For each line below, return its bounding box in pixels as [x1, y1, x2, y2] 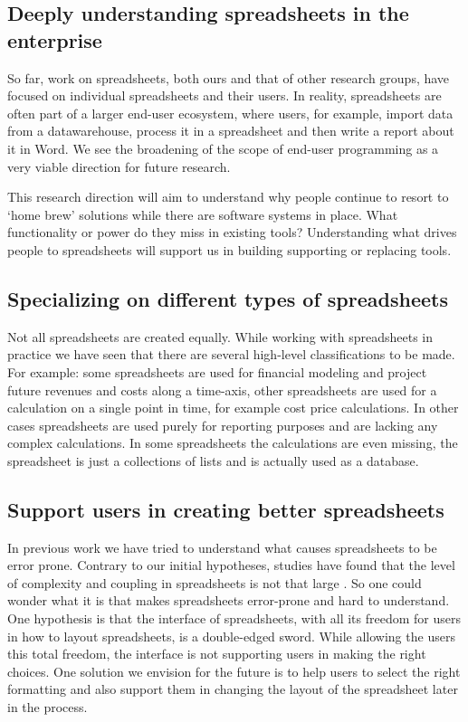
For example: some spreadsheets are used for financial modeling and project [7, 362, 427, 381]
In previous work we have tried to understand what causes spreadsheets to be [7, 537, 437, 556]
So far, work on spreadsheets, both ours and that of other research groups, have [7, 68, 450, 87]
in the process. [7, 698, 88, 717]
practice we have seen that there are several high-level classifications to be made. [7, 345, 455, 364]
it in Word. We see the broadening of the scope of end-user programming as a [7, 138, 439, 157]
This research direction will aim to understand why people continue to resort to [7, 187, 449, 206]
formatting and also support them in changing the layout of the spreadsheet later [7, 679, 458, 698]
